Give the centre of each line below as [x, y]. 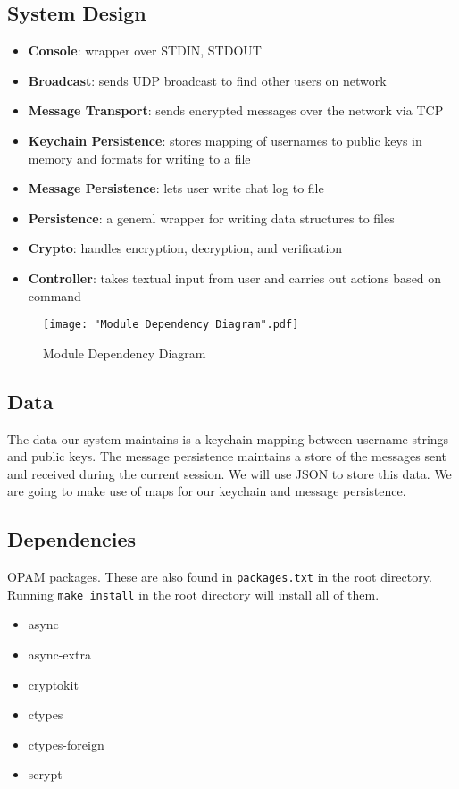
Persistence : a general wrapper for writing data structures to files [211, 218]
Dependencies [72, 539]
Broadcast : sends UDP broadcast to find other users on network [207, 80]
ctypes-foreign [66, 744]
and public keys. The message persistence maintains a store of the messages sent [227, 456]
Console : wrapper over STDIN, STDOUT [145, 50]
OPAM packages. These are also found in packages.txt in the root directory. [220, 577]
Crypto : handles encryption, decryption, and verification [185, 248]
